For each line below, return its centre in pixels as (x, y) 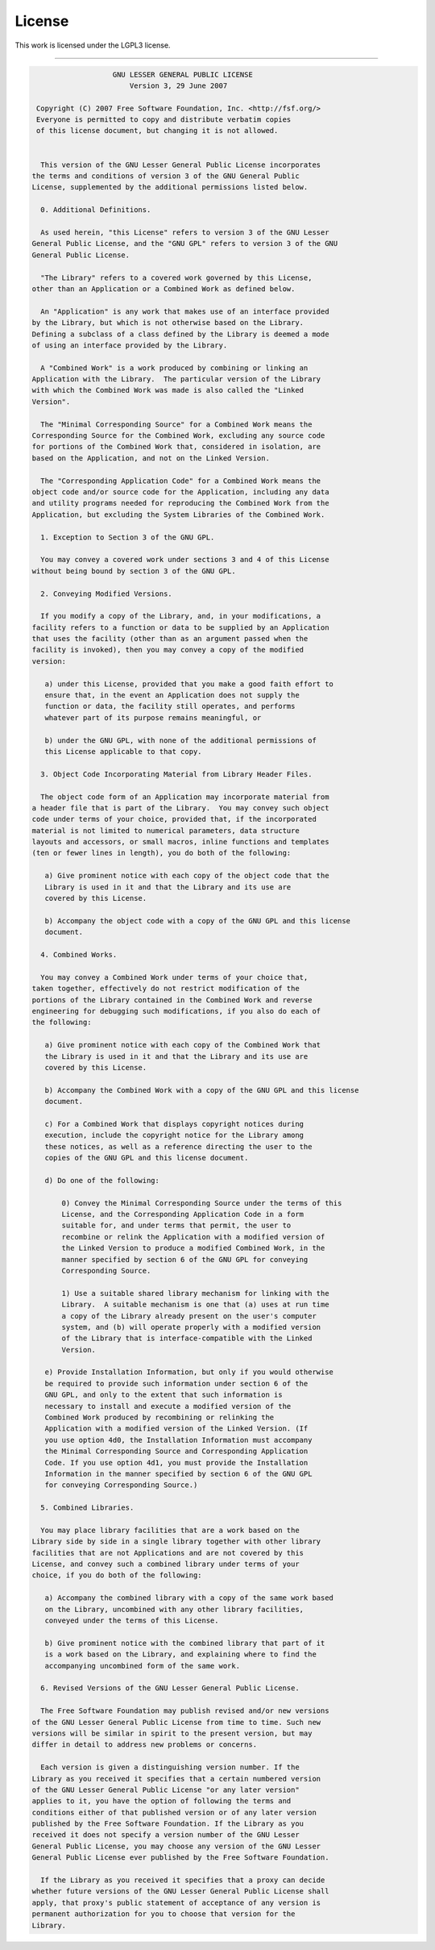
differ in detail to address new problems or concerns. (145, 1745)
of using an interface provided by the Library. (130, 345)
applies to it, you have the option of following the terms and (162, 1801)
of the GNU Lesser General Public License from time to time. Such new (176, 1722)
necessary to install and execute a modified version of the (168, 1406)
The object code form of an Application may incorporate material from (185, 797)
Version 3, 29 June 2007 (178, 85)
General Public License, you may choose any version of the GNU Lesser (176, 1846)
